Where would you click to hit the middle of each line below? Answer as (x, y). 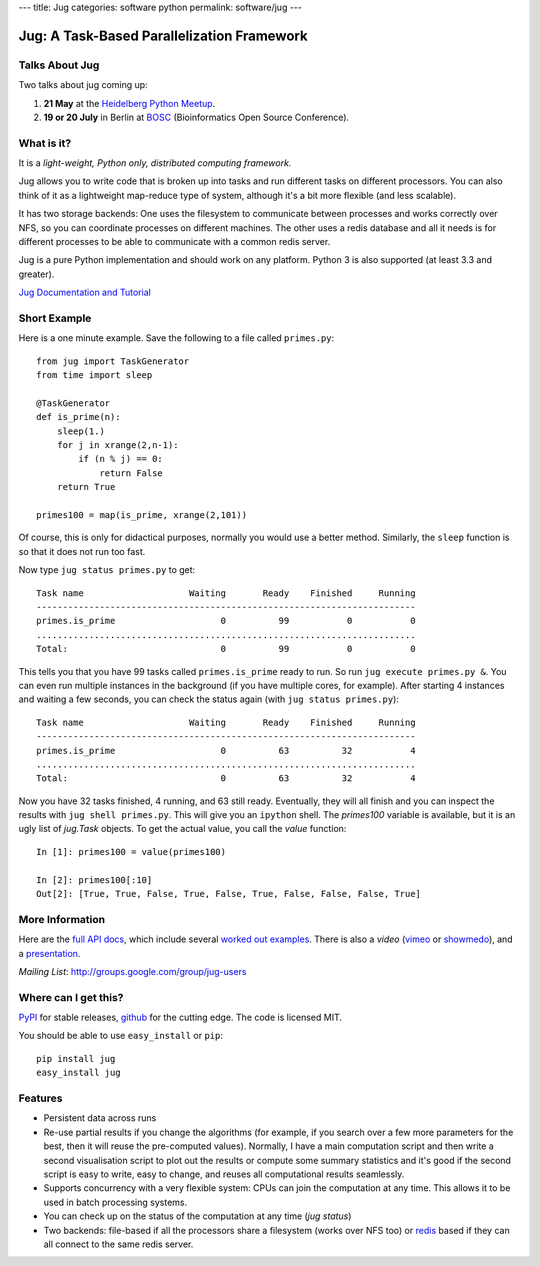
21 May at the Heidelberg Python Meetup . (129, 103)
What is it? (45, 143)
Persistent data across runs (100, 1118)
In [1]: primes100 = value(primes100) (131, 851)
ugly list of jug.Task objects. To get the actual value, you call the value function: (182, 829)
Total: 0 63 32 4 (226, 778)
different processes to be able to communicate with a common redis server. (174, 242)
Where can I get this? (71, 997)
